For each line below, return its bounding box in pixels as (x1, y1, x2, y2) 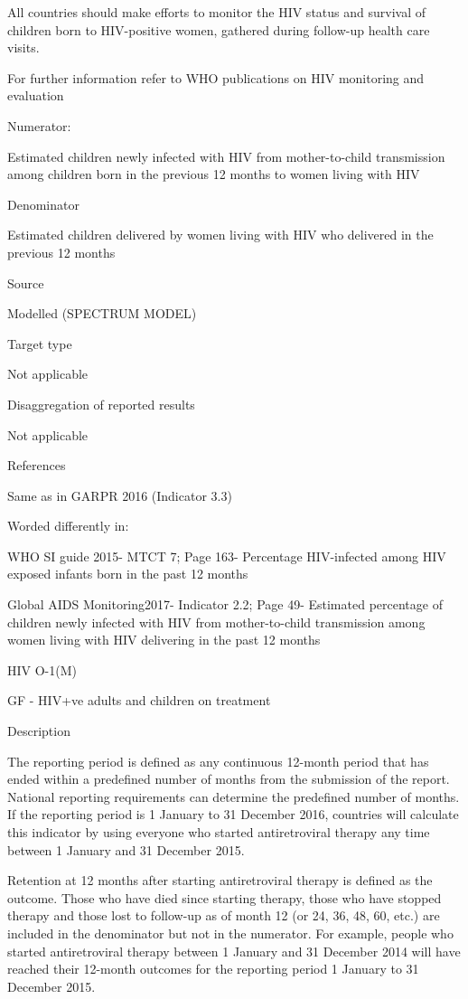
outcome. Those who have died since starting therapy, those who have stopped (7, 888, 442, 907)
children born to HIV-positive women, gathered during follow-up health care (7, 20, 430, 39)
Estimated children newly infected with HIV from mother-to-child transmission (7, 146, 445, 165)
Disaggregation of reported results (7, 394, 195, 413)
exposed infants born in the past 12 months (7, 564, 248, 583)
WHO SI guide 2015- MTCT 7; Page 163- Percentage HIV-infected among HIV (7, 546, 446, 565)
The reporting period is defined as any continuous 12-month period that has (7, 751, 429, 770)
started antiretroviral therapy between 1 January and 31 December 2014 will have (7, 941, 461, 960)
